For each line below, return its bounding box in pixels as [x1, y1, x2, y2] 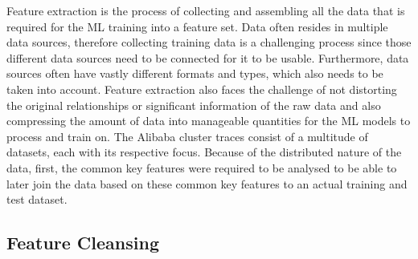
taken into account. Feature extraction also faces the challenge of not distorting [6, 80, 397, 97]
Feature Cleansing [6, 230, 159, 255]
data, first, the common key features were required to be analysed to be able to [6, 159, 397, 176]
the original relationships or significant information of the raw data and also [6, 96, 381, 113]
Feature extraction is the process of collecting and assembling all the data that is [6, 2, 405, 18]
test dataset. [6, 191, 68, 208]
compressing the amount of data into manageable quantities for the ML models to [6, 112, 411, 129]
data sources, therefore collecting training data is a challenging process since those [6, 34, 412, 51]
